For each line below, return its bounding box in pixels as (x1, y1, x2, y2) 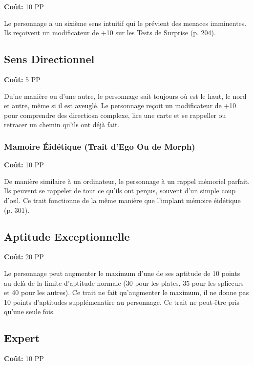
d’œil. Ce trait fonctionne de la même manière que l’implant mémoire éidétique (4, 195, 241, 205)
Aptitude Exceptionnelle (4, 228, 130, 244)
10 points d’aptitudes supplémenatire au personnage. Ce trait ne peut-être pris (4, 297, 240, 307)
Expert (4, 330, 40, 345)
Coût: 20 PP (4, 251, 44, 262)
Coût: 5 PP (4, 74, 41, 84)
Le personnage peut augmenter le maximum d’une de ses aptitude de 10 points (4, 268, 240, 278)
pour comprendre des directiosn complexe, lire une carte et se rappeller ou (4, 110, 226, 120)
